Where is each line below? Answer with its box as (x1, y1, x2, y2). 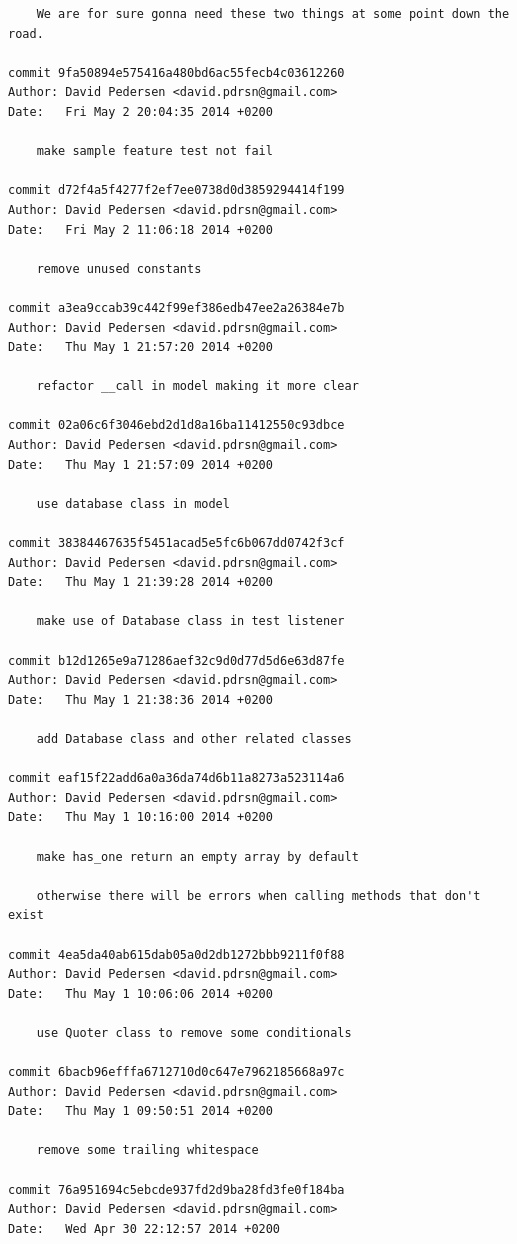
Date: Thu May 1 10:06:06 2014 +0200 (8, 986, 273, 1001)
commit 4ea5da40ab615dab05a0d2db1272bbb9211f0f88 (8, 947, 345, 962)
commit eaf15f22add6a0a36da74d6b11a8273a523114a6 (8, 771, 345, 786)
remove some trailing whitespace (36, 1143, 259, 1158)
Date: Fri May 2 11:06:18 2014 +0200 (8, 222, 273, 237)
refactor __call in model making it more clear (36, 379, 359, 394)
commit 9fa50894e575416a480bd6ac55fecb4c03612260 (8, 65, 345, 80)
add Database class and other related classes (36, 731, 352, 746)
